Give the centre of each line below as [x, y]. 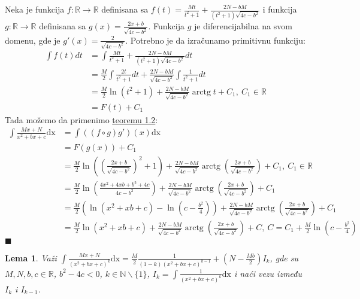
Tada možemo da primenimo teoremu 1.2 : [81, 119]
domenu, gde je [33, 40]
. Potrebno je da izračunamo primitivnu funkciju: [215, 40]
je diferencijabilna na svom [243, 26]
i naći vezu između [268, 273]
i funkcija [280, 9]
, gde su [284, 257]
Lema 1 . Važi [31, 257]
